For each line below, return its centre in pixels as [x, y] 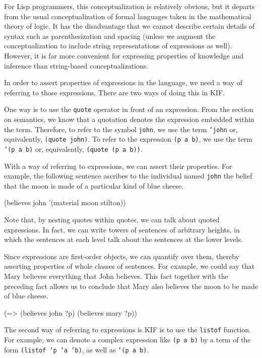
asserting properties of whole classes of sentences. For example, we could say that [129, 266]
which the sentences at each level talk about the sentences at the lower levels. [123, 239]
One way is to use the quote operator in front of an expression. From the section [129, 109]
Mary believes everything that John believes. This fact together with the [116, 276]
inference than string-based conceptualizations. [76, 65]
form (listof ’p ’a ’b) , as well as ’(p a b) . [77, 349]
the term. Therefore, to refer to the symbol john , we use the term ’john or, [121, 129]
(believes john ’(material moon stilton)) [65, 202]
